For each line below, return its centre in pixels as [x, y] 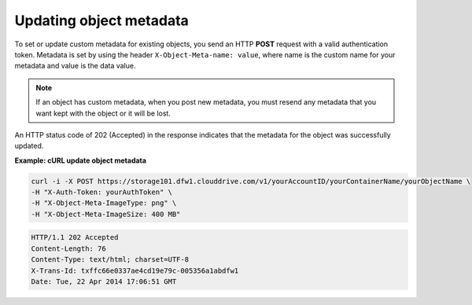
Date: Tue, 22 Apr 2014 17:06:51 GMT [104, 281]
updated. [29, 146]
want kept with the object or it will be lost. [103, 113]
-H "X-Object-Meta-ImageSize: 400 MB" [106, 214]
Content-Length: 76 [68, 248]
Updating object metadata [101, 20]
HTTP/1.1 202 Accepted [75, 237]
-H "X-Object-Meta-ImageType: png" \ [104, 203]
